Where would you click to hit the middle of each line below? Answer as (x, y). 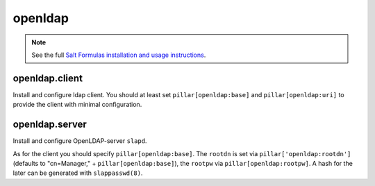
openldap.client (48, 78)
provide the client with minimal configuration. (77, 105)
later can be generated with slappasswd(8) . (78, 173)
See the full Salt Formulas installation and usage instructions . (119, 55)
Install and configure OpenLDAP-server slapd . (80, 141)
